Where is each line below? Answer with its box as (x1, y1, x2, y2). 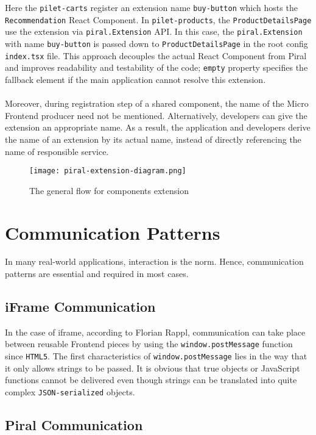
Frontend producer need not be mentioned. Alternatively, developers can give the (5, 109, 307, 121)
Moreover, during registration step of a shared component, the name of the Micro (5, 97, 309, 110)
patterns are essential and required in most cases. (5, 267, 189, 280)
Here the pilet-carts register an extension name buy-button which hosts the (5, 1, 298, 13)
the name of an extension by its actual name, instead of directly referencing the (5, 132, 301, 145)
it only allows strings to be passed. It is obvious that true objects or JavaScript (5, 361, 300, 374)
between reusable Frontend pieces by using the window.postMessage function (5, 337, 293, 350)
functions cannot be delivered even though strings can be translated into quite (5, 373, 297, 386)
